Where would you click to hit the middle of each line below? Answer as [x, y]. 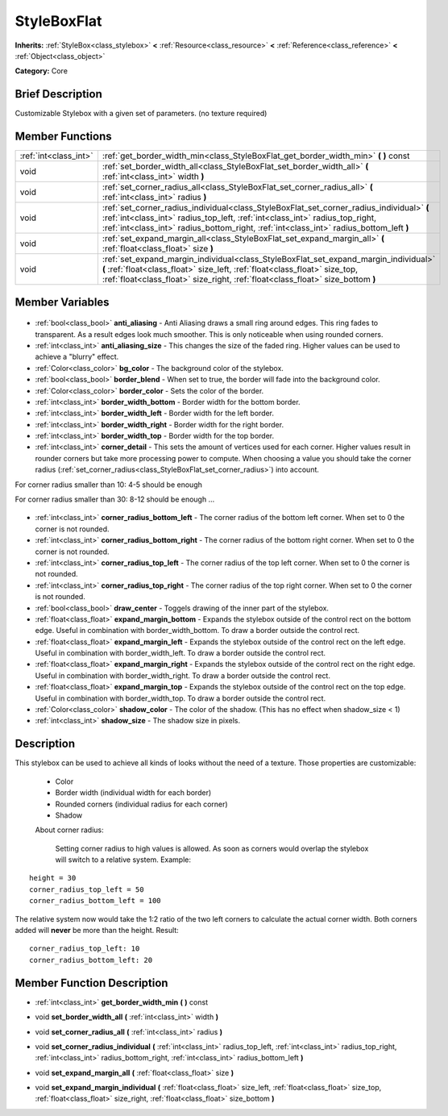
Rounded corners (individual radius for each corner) [142, 804]
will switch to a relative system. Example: [123, 860]
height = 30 [53, 878]
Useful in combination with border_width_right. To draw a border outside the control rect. [183, 675]
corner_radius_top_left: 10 [85, 949]
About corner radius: [69, 830]
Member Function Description [91, 983]
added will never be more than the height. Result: [97, 931]
